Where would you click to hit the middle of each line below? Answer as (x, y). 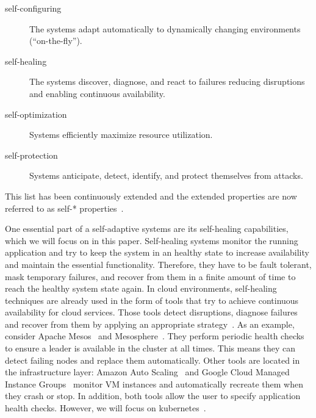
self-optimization (36, 114)
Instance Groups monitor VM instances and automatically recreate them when (154, 384)
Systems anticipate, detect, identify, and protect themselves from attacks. (166, 175)
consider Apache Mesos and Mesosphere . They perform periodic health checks (155, 336)
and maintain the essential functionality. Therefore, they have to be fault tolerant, (158, 264)
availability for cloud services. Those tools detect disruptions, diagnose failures (151, 312)
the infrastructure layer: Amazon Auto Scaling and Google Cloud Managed (147, 372)
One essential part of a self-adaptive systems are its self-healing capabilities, (147, 229)
